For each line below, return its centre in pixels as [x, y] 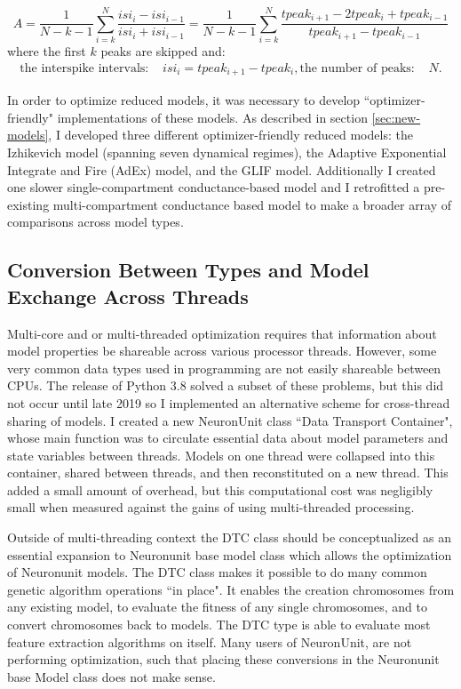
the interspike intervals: [84, 68]
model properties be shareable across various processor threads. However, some [222, 351]
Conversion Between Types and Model [188, 270]
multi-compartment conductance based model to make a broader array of [252, 204]
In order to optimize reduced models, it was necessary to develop [184, 100]
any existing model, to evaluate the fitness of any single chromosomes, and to [217, 607]
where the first [47, 51]
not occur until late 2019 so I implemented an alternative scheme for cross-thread [229, 402]
